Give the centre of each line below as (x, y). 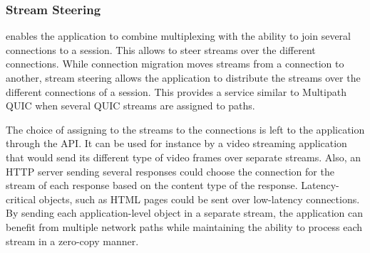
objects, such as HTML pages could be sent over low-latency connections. (199, 199)
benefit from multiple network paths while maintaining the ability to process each (184, 226)
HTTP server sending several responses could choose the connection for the (170, 171)
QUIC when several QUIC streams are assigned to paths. (130, 106)
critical (21, 199)
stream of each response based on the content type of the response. (152, 185)
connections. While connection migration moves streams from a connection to (175, 64)
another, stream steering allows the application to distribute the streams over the (183, 77)
